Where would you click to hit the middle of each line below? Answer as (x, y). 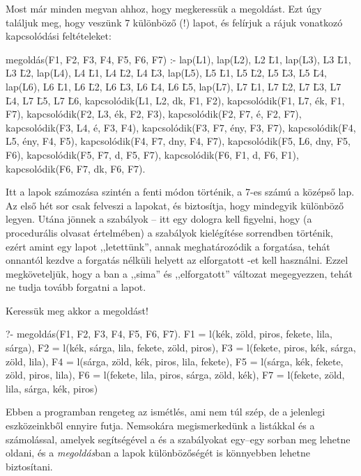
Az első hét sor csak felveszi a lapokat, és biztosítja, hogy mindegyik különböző (175, 205)
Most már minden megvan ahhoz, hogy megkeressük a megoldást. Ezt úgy (164, 8)
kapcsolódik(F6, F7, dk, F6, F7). (76, 168)
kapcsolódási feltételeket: (59, 36)
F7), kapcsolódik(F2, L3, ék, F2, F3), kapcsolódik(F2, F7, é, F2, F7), (154, 114)
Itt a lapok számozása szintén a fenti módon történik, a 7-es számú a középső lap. (180, 192)
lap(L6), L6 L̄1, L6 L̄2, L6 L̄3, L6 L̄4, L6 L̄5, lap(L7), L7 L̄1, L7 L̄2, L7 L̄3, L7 (174, 86)
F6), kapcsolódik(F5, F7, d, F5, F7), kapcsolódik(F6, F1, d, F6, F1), (152, 154)
